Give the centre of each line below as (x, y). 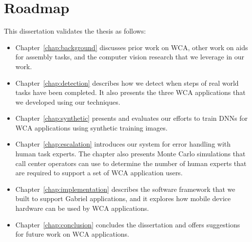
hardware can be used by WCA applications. (82, 208)
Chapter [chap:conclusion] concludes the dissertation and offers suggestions (128, 224)
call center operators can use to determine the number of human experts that (131, 163)
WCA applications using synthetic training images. (91, 127)
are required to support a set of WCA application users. (99, 173)
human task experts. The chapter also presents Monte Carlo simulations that (130, 154)
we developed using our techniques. (68, 102)
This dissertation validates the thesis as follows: (75, 31)
